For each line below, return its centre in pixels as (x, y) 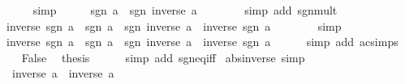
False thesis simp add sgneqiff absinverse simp (163, 57)
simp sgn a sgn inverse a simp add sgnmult (185, 10)
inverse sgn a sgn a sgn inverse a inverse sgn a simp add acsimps (202, 42)
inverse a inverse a (63, 73)
